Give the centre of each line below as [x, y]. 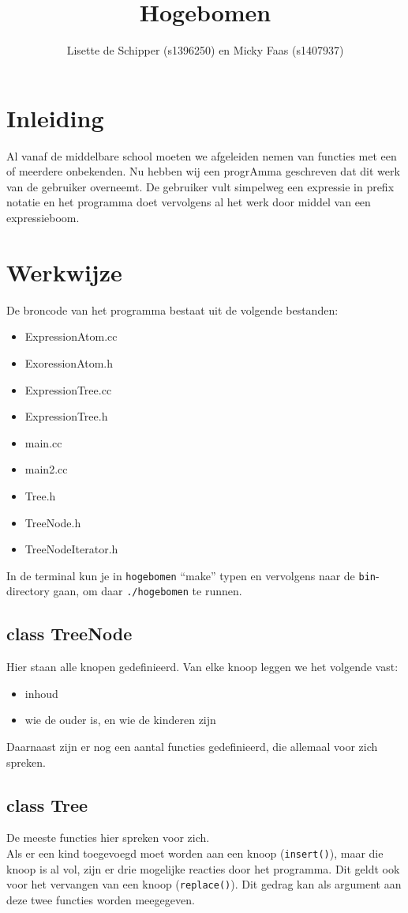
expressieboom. [43, 218]
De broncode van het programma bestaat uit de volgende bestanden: [172, 309]
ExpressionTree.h [66, 416]
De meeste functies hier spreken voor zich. [108, 838]
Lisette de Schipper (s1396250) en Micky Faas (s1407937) [205, 50]
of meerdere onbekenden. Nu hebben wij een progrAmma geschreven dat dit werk [203, 171]
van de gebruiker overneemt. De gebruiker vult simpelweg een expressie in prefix [200, 186]
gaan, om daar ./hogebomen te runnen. [148, 591]
